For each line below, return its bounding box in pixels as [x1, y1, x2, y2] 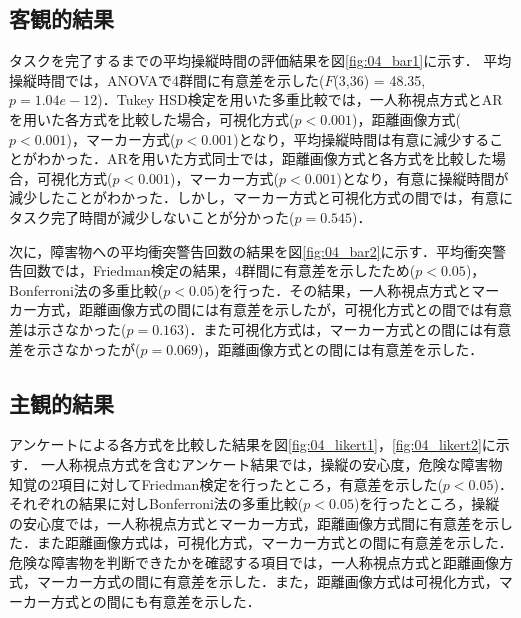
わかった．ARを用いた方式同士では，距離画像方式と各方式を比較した [36, 148, 492, 169]
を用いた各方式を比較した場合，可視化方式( [9, 108, 295, 129]
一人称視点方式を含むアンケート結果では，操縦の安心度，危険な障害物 [41, 453, 503, 474]
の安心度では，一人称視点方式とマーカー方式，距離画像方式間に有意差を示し [9, 512, 513, 533]
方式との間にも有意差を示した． [50, 591, 261, 612]
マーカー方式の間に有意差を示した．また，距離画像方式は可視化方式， [36, 571, 499, 592]
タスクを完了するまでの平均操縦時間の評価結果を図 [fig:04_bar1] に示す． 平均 [9, 50, 512, 71]
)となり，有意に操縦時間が [336, 167, 509, 188]
